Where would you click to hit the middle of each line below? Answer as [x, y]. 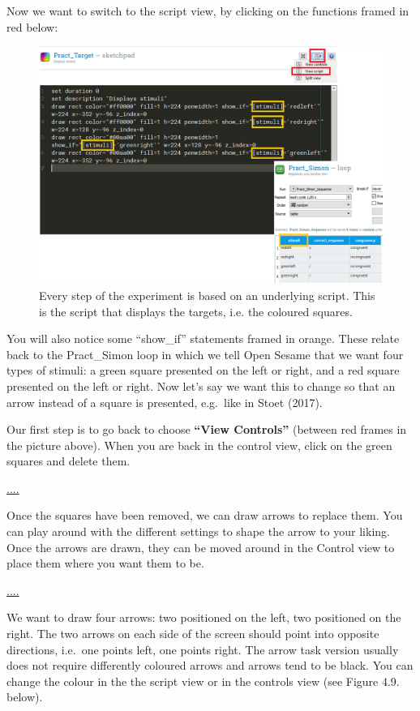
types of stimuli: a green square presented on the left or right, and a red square [203, 370]
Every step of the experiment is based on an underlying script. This [207, 295]
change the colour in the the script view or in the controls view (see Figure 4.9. [203, 681]
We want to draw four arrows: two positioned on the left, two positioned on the [204, 617]
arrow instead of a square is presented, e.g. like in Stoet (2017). [165, 402]
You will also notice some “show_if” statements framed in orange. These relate [203, 338]
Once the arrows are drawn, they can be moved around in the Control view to [201, 547]
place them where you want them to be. [105, 563]
